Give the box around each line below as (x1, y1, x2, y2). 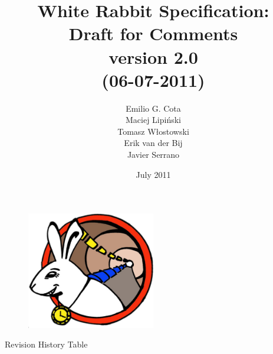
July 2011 (136, 168, 171, 180)
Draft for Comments (68, 21, 238, 46)
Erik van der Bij (124, 137, 183, 149)
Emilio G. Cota (126, 102, 181, 114)
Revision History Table (5, 338, 88, 350)
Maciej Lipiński (125, 113, 181, 126)
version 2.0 (108, 44, 198, 69)
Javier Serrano (127, 148, 180, 161)
